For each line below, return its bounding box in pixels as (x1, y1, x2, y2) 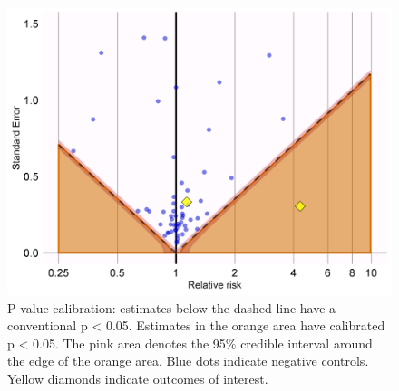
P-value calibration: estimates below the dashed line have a (7, 298, 336, 317)
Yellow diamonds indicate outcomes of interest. (7, 368, 268, 387)
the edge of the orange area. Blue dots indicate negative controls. (7, 351, 369, 370)
